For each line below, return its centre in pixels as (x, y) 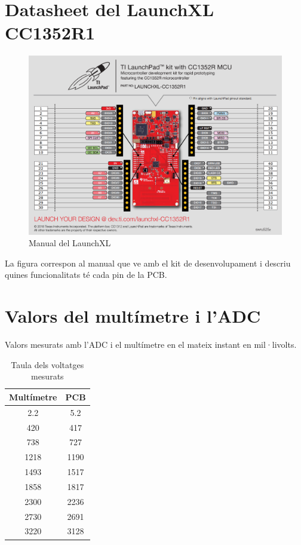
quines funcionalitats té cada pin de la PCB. (86, 275)
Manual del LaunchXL (70, 243)
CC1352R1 (50, 33)
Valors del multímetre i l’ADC (133, 316)
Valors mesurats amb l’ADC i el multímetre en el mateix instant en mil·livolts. (151, 345)
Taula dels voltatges (47, 364)
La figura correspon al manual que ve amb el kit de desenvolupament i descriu (148, 263)
